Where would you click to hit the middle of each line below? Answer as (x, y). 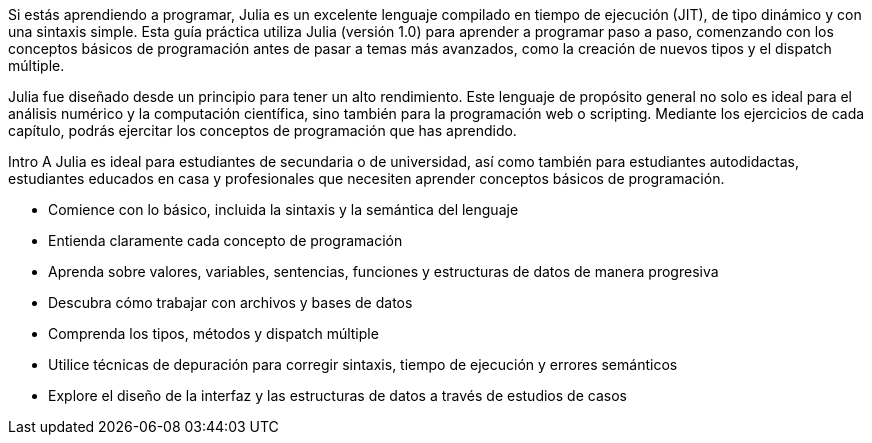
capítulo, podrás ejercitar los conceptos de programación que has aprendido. (262, 130)
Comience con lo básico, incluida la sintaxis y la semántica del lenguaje (283, 209)
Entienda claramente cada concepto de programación (225, 240)
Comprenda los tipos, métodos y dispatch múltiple (213, 333)
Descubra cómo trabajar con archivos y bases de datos (230, 302)
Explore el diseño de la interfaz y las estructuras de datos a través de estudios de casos (337, 395)
